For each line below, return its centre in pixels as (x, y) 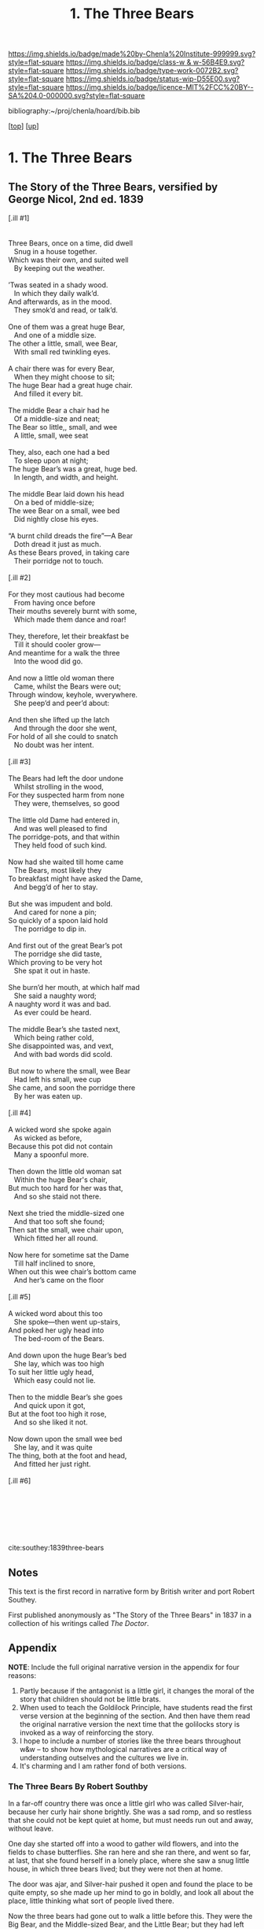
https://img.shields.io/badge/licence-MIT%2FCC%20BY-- (159, 87)
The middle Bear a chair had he (59, 411)
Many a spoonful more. (51, 1155)
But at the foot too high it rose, (57, 1414)
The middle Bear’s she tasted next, (64, 1029)
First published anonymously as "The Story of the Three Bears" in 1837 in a (130, 1615)
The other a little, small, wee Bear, (63, 344)
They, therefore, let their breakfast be (69, 636)
